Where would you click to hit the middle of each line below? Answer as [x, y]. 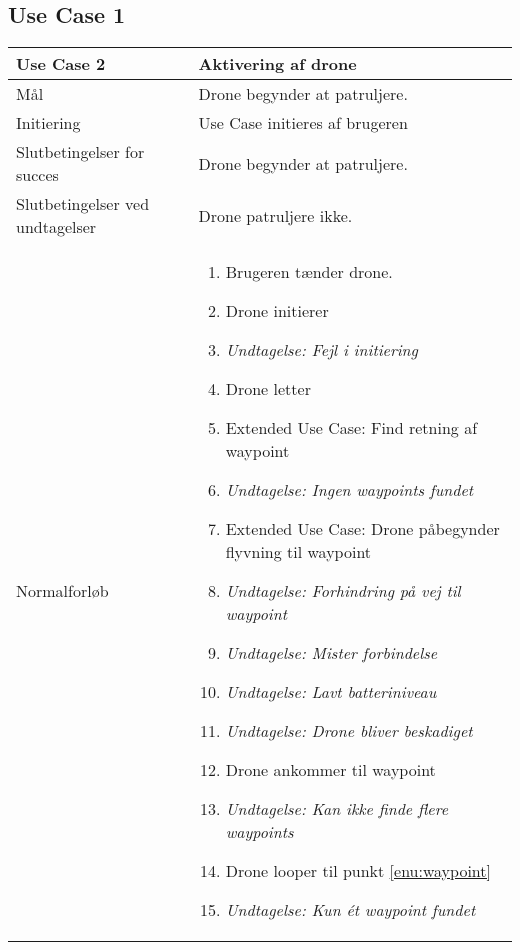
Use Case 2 [61, 64]
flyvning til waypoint [298, 552]
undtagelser [56, 227]
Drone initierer [277, 311]
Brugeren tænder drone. [309, 272]
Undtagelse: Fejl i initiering [321, 350]
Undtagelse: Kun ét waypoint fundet [350, 910]
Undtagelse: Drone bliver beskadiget [349, 731]
